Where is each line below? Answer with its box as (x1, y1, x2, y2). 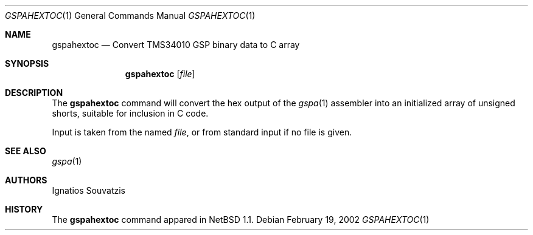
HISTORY (5, 204, 43, 214)
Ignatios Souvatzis (52, 185, 125, 196)
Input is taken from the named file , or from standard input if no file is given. (52, 127, 352, 137)
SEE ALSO (5, 146, 46, 156)
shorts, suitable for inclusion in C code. (52, 108, 209, 118)
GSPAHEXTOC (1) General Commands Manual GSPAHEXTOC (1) (5, 10, 256, 21)
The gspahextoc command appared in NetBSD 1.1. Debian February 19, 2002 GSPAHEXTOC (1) (52, 214, 430, 225)
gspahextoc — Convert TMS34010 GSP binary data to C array (52, 39, 300, 50)
